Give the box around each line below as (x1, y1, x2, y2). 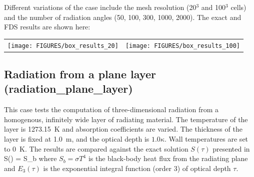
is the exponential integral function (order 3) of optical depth (43, 163, 231, 173)
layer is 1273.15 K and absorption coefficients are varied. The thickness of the (4, 124, 242, 134)
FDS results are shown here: (4, 21, 90, 32)
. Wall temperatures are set (164, 134, 248, 144)
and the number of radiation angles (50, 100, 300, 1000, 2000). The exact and (4, 11, 241, 22)
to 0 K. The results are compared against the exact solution (4, 143, 188, 154)
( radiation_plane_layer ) (4, 81, 133, 96)
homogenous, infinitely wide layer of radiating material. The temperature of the (4, 114, 248, 124)
